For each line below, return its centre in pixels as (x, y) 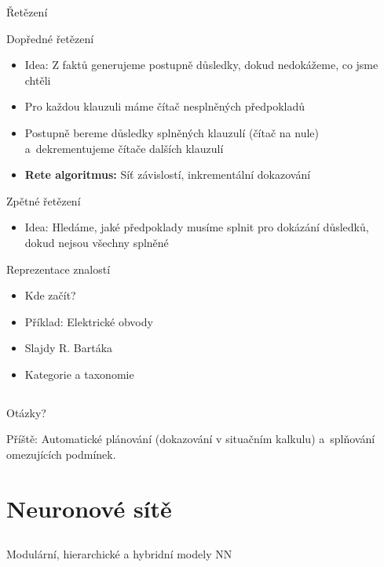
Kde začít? (50, 295)
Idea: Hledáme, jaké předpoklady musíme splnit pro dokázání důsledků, (197, 227)
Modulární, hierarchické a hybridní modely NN (119, 554)
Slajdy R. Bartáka (69, 348)
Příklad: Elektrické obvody (89, 321)
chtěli (38, 80)
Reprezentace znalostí (59, 269)
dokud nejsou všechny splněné (97, 242)
